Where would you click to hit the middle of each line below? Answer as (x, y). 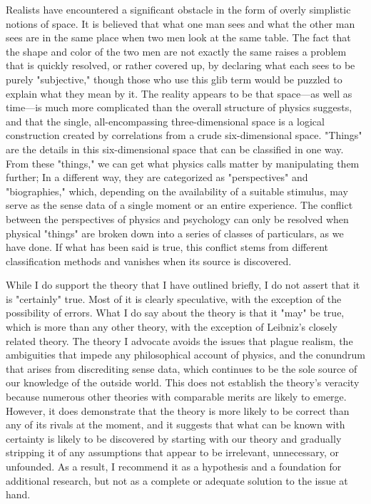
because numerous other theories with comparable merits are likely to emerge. (176, 397)
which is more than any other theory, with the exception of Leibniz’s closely (172, 327)
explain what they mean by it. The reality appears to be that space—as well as (179, 93)
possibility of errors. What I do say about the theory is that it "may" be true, (175, 313)
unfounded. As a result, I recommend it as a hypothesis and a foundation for (174, 466)
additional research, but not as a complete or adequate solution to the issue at (177, 480)
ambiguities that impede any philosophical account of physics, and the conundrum (185, 355)
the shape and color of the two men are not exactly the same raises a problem (176, 51)
